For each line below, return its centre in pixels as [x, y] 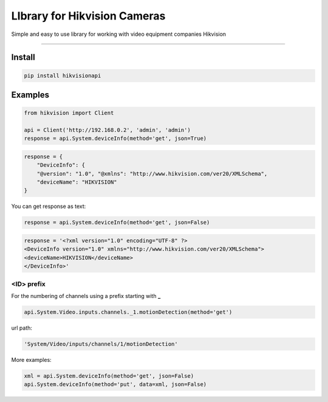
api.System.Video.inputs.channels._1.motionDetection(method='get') [128, 312]
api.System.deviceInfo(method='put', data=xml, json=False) [115, 384]
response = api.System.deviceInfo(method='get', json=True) [115, 139]
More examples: [31, 359]
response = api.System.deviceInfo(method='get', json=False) [117, 223]
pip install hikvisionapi [63, 75]
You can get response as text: [49, 206]
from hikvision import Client [69, 113]
